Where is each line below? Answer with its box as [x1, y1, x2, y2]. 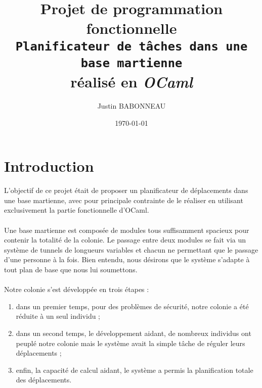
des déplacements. [16, 374, 72, 385]
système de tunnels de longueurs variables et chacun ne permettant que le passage [4, 244, 258, 255]
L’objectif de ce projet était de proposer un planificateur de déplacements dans [4, 185, 248, 196]
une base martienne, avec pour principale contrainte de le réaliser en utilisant [4, 195, 243, 205]
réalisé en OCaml [70, 71, 193, 92]
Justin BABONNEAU [97, 101, 166, 111]
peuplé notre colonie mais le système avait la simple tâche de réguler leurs [16, 337, 245, 348]
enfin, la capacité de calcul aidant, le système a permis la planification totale [16, 364, 253, 375]
